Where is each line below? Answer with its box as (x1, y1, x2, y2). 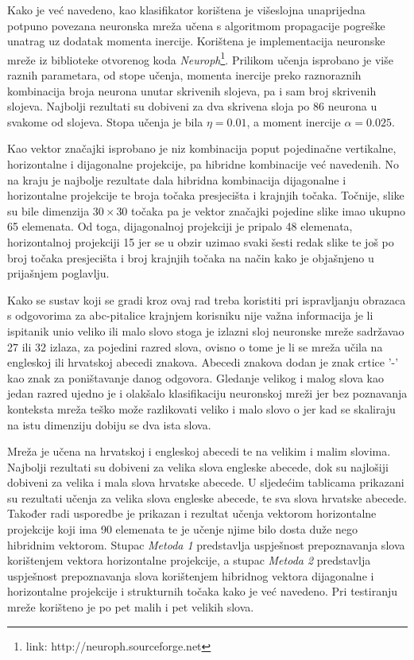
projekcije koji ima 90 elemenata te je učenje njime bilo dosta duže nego (7, 521, 358, 538)
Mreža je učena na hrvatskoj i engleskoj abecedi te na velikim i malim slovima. (7, 443, 391, 460)
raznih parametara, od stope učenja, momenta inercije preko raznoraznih (7, 67, 362, 83)
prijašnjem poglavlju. (7, 265, 110, 281)
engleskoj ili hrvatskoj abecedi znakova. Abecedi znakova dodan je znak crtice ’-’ (7, 354, 399, 371)
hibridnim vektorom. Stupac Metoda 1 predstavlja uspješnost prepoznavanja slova (7, 536, 405, 553)
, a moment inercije (246, 113, 341, 130)
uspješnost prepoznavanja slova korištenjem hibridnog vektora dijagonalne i (7, 567, 374, 584)
